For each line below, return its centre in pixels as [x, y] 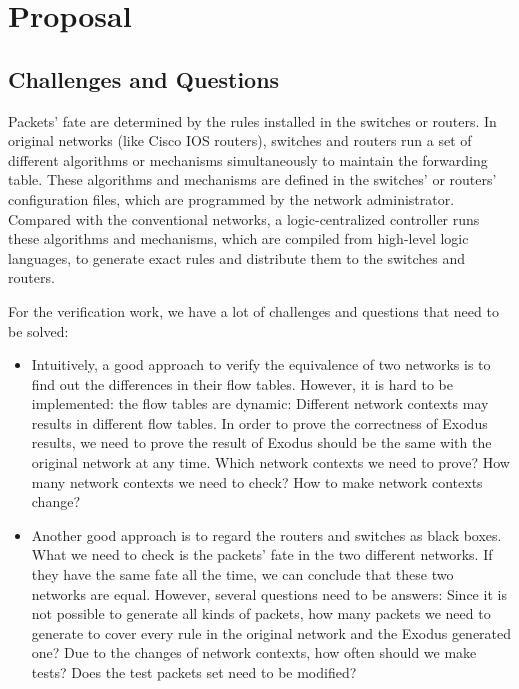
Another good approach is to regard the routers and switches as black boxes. [266, 534]
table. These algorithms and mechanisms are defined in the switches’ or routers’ [252, 179]
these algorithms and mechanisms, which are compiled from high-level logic [238, 238]
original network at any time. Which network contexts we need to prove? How [270, 462]
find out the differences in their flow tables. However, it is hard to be [242, 383]
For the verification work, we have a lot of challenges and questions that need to [253, 310]
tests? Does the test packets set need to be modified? [194, 672]
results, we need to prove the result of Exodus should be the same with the [261, 442]
